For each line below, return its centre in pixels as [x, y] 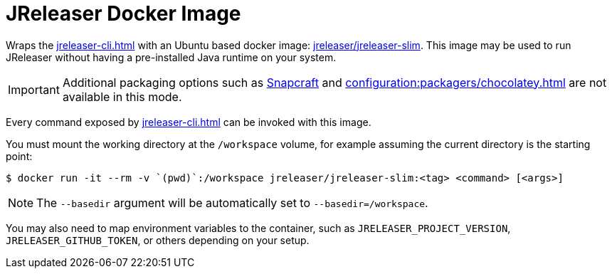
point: [19, 156]
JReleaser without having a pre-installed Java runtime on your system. [171, 57]
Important [34, 89]
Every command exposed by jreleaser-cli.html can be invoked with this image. [189, 122]
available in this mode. [122, 96]
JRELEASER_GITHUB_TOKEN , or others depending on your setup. [158, 240]
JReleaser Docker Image [123, 14]
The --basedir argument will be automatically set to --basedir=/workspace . [232, 202]
